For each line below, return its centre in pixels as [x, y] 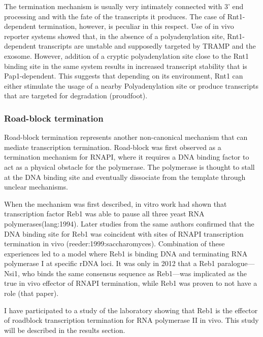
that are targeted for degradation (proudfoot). [76, 96]
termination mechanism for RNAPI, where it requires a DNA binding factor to [127, 157]
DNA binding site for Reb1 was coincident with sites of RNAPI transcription [124, 233]
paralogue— [236, 263]
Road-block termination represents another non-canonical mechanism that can [126, 137]
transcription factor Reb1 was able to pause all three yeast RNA [104, 214]
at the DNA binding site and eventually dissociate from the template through [125, 177]
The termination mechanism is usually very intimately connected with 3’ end [124, 6]
